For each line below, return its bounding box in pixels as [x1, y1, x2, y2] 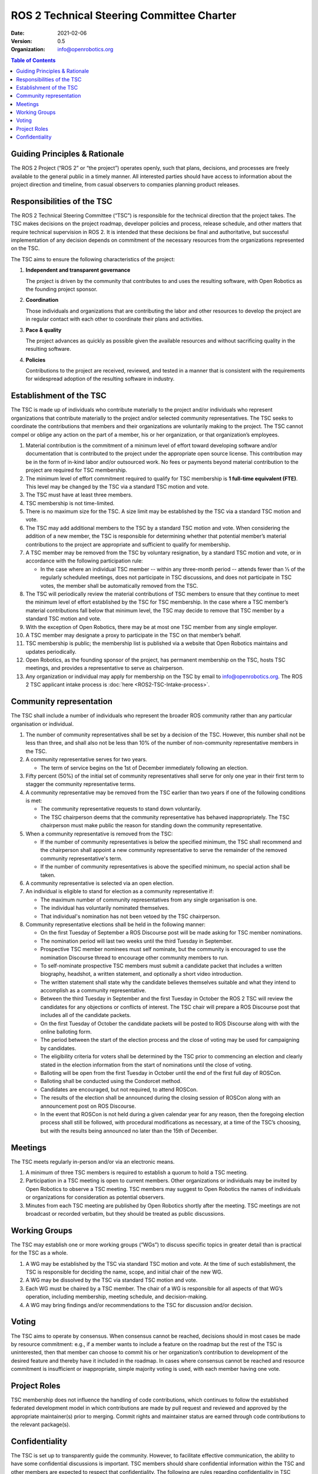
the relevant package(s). [11, 1421, 71, 1428]
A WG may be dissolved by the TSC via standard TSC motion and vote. [25, 1276, 198, 1284]
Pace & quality [25, 326, 62, 333]
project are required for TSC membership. [25, 466, 128, 474]
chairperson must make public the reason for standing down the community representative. [40, 822, 263, 829]
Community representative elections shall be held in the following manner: [25, 920, 206, 928]
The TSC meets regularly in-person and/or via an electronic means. [11, 1158, 175, 1165]
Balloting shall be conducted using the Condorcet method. [40, 1078, 182, 1085]
